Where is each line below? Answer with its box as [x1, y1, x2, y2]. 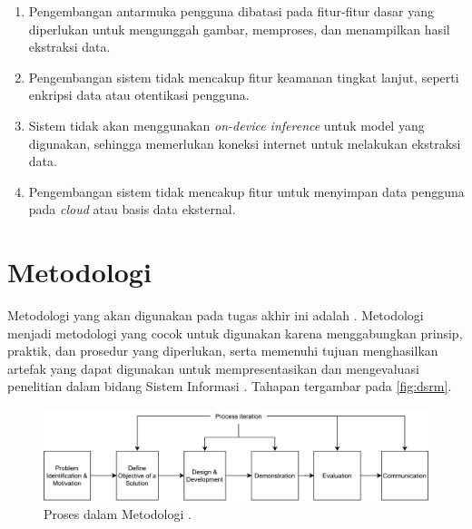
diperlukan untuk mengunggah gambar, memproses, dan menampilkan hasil [28, 19, 450, 38]
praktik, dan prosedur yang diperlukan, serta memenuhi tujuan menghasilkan [7, 341, 438, 360]
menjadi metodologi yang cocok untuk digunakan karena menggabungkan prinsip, [7, 323, 463, 342]
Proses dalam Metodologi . [44, 504, 192, 523]
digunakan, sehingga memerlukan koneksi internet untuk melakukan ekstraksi [28, 133, 461, 152]
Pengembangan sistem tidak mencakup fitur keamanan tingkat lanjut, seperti [28, 67, 459, 86]
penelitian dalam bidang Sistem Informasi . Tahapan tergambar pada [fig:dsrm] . [7, 377, 452, 396]
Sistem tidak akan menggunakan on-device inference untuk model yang [28, 115, 425, 134]
